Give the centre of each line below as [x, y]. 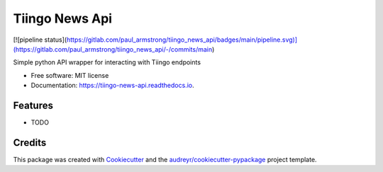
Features [33, 105]
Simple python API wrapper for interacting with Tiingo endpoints [107, 62]
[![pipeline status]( [40, 40]
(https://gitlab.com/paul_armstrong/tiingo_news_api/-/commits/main [113, 49]
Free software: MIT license [70, 75]
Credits [30, 143]
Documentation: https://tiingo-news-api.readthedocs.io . [112, 86]
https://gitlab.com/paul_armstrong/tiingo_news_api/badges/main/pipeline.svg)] [182, 40]
